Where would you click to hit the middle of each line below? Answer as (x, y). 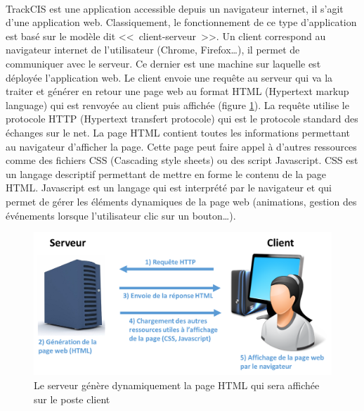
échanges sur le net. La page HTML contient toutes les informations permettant (178, 132)
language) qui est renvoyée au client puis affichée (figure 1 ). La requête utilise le (177, 105)
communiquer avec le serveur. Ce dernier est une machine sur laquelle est (163, 63)
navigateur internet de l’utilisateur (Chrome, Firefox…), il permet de (153, 50)
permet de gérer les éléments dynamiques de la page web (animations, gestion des (181, 201)
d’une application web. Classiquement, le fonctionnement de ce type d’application (181, 22)
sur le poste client (72, 399)
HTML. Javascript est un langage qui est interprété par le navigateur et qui (169, 188)
